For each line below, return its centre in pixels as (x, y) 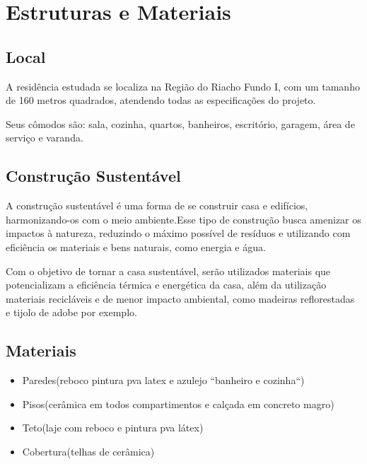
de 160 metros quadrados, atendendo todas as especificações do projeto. (161, 100)
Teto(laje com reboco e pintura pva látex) (113, 428)
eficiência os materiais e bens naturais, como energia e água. (136, 246)
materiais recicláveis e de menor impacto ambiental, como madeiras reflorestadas (180, 298)
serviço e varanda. (45, 138)
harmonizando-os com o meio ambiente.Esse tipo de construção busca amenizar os (183, 219)
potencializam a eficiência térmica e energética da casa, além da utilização (166, 285)
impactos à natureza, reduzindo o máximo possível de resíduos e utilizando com (178, 233)
